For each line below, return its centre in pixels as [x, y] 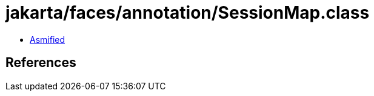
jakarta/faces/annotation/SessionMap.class [188, 13]
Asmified [48, 39]
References [41, 63]
